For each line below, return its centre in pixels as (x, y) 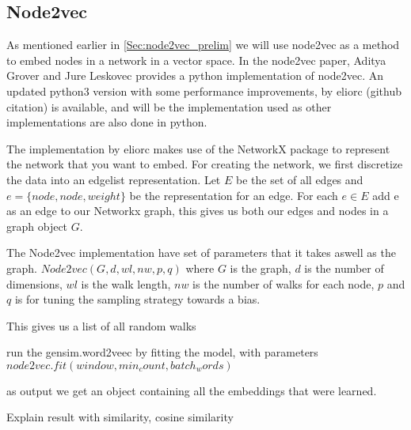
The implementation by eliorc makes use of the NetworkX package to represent (198, 148)
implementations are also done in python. (107, 122)
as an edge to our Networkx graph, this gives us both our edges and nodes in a (198, 211)
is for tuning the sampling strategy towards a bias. (137, 299)
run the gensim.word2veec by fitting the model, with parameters (162, 352)
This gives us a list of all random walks (101, 325)
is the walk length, (126, 283)
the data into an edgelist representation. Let (114, 179)
